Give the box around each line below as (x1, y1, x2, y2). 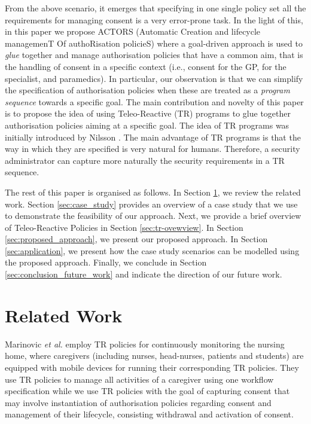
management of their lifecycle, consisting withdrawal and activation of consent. (5, 408, 294, 420)
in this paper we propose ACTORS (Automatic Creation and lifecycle (5, 25, 261, 38)
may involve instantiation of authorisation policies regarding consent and (5, 396, 272, 408)
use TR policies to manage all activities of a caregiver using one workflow (5, 373, 274, 385)
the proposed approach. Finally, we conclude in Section (5, 256, 207, 269)
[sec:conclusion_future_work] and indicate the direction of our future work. (5, 268, 282, 280)
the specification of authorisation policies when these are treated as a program (5, 84, 290, 96)
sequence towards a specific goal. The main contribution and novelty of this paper (5, 95, 304, 108)
